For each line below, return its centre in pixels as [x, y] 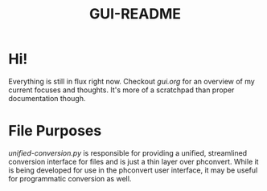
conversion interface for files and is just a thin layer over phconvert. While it [133, 161]
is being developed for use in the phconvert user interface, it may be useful [133, 170]
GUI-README [135, 14]
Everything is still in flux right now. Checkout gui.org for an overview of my [131, 81]
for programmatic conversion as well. [70, 178]
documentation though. [47, 98]
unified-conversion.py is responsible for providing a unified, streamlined [128, 152]
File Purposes [55, 131]
